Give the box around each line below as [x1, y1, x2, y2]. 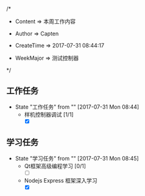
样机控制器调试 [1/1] [24, 111, 74, 118]
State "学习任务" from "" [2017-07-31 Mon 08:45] [15, 154, 139, 162]
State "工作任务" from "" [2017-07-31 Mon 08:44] [15, 103, 140, 111]
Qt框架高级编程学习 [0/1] [24, 162, 87, 170]
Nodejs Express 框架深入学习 [24, 176, 97, 184]
